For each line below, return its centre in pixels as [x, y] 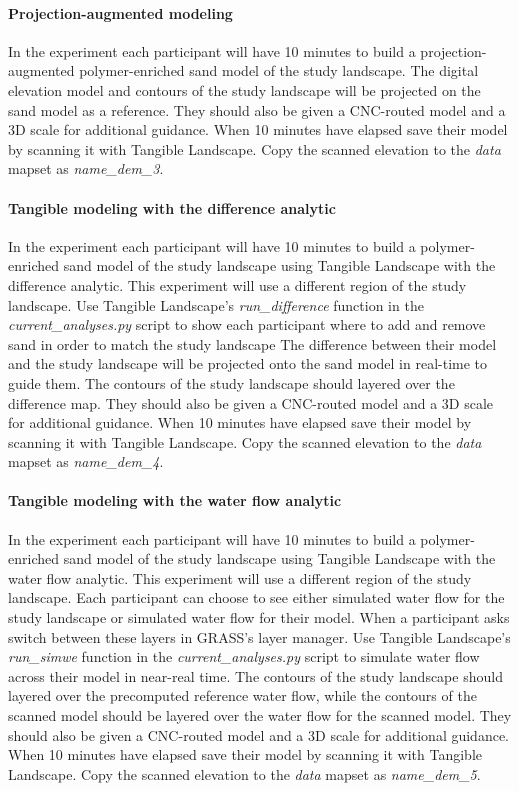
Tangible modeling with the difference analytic [172, 207]
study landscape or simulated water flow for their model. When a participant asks [259, 617]
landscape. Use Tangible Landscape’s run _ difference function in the [216, 304]
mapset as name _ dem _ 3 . [86, 168]
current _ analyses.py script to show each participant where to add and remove [247, 324]
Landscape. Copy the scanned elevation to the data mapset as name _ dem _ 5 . [244, 773]
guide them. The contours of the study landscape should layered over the [231, 382]
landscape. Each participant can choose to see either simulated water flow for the [256, 597]
